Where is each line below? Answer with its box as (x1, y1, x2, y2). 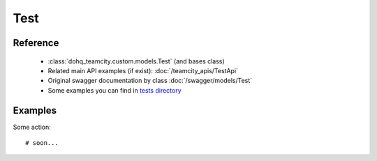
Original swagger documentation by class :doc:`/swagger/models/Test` (47, 77, 253, 85)
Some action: (13, 123, 52, 131)
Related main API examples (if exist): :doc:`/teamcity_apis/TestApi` (47, 66, 239, 75)
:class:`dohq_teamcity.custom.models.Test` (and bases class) (47, 56, 225, 66)
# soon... (25, 139, 59, 147)
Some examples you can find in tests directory (47, 86, 182, 94)
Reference (13, 37, 59, 49)
